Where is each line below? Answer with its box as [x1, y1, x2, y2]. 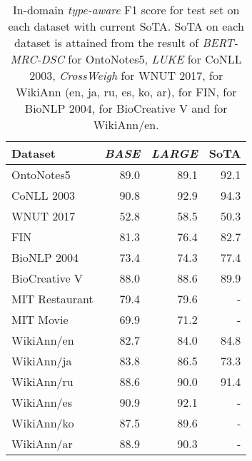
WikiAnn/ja [11, 353, 72, 369]
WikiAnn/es [11, 394, 72, 410]
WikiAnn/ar [11, 435, 73, 452]
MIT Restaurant [11, 290, 94, 307]
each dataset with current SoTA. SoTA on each [8, 18, 244, 34]
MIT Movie [11, 311, 69, 328]
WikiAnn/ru [11, 373, 74, 390]
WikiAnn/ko [11, 415, 74, 431]
